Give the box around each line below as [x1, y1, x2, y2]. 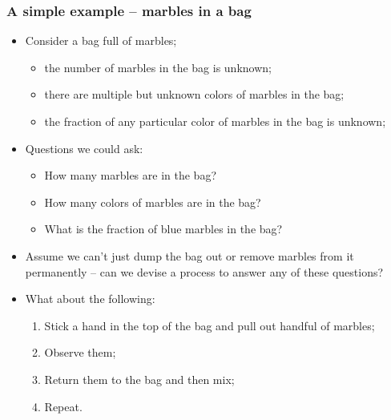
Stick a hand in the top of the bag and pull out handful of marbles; [44, 317, 375, 333]
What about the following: [25, 290, 155, 307]
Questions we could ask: [25, 139, 143, 156]
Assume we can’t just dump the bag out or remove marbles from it [25, 247, 354, 264]
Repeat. [44, 398, 83, 414]
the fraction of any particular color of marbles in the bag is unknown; [44, 113, 386, 129]
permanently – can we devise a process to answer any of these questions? [25, 263, 384, 280]
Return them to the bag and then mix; [44, 370, 235, 387]
